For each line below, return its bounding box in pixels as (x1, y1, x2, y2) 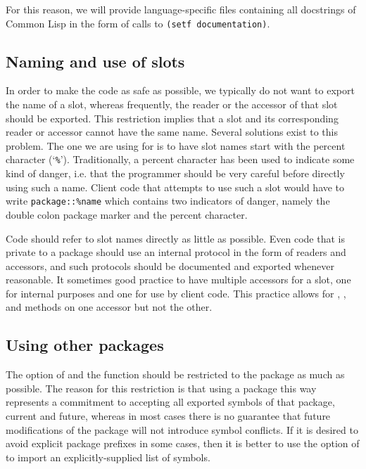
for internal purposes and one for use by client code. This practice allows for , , (6, 285, 346, 300)
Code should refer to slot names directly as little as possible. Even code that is (6, 231, 345, 245)
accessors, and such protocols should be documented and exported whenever (6, 258, 334, 273)
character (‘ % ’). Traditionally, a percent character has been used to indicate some (6, 152, 355, 167)
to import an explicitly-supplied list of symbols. (6, 449, 210, 464)
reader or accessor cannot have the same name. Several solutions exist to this (6, 124, 338, 139)
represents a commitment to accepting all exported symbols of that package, (6, 394, 335, 409)
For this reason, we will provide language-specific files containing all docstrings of (6, 2, 356, 16)
